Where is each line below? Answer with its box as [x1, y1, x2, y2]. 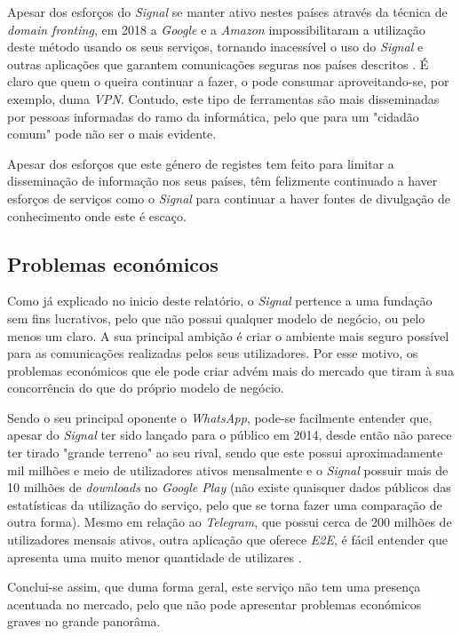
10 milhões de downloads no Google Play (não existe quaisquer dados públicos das [7, 478, 451, 497]
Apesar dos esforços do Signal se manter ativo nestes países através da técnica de [7, 3, 448, 20]
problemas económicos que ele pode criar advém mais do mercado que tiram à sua [7, 361, 454, 379]
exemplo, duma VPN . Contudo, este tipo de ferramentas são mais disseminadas [7, 89, 440, 107]
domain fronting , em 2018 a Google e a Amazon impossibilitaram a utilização [7, 20, 425, 38]
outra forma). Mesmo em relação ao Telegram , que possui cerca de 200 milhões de [7, 513, 452, 531]
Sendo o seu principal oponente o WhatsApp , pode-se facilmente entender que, [7, 408, 433, 426]
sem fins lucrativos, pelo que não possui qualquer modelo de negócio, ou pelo [7, 308, 425, 327]
